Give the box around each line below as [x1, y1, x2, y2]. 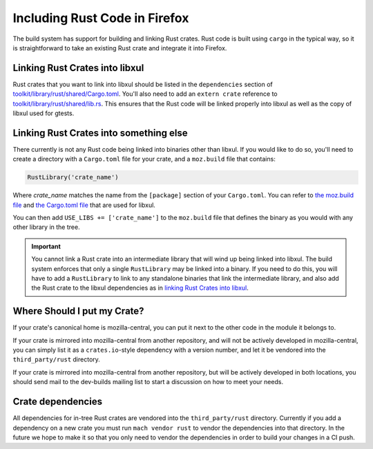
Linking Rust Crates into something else [12, 127, 188, 139]
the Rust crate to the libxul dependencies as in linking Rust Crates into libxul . [31, 283, 249, 292]
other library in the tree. [12, 223, 80, 231]
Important [31, 242, 61, 250]
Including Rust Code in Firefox [12, 10, 189, 26]
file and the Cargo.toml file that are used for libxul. [12, 201, 155, 209]
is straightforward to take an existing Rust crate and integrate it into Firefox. [12, 43, 227, 52]
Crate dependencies [12, 396, 103, 408]
